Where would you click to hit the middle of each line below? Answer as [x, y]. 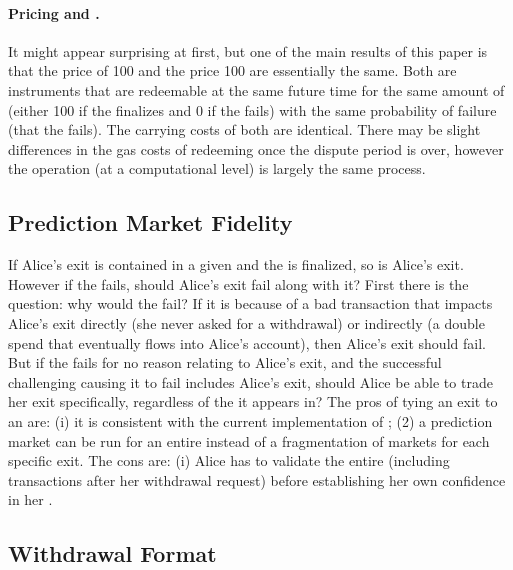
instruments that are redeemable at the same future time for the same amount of [256, 89]
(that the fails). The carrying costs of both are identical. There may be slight [244, 129]
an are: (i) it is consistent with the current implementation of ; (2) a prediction [250, 420]
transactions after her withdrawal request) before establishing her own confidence [257, 479]
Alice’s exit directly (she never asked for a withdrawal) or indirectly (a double [246, 322]
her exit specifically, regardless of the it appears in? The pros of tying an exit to [253, 401]
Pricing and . [54, 12]
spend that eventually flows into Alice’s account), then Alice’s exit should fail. [247, 342]
